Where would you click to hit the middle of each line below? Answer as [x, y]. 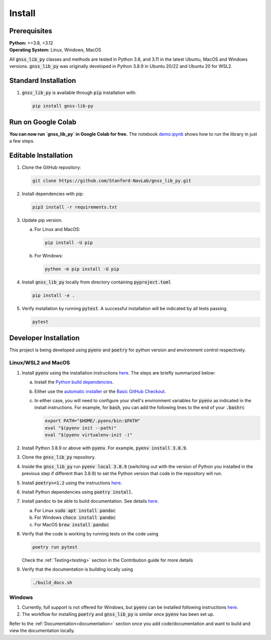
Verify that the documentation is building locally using [77, 569]
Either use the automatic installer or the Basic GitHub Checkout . [100, 391]
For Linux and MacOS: [57, 229]
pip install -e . [54, 296]
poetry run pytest [55, 547]
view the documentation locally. [42, 630]
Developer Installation [44, 338]
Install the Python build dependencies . [74, 382]
